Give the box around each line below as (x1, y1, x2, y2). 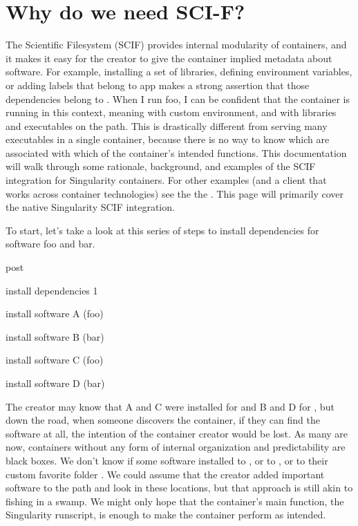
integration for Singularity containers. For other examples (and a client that (6, 173, 327, 187)
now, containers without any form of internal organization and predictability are (6, 440, 346, 454)
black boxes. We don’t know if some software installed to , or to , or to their (6, 453, 328, 467)
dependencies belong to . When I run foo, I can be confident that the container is (6, 91, 350, 106)
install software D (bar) (6, 376, 105, 390)
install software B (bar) (6, 329, 104, 344)
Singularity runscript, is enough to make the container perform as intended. (6, 507, 326, 522)
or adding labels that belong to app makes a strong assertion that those (6, 77, 310, 92)
